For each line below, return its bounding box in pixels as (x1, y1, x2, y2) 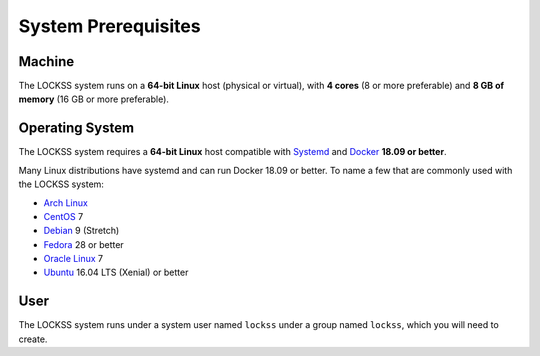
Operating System (18, 120, 135, 137)
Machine (18, 53, 75, 70)
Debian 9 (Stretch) (43, 225, 120, 237)
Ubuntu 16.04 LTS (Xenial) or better (43, 266, 189, 279)
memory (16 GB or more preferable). (18, 93, 170, 105)
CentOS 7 (43, 210, 84, 222)
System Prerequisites (18, 15, 201, 37)
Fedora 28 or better (43, 238, 124, 250)
